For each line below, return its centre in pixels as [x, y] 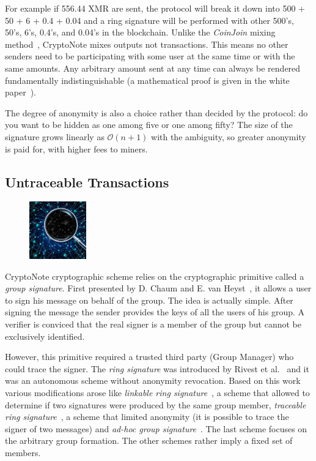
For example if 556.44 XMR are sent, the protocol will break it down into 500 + [155, 8]
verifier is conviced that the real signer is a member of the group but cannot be [153, 324]
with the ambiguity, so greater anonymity [229, 136]
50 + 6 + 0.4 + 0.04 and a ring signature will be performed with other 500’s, [149, 20]
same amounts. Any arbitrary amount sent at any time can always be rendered [153, 68]
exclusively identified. [45, 336]
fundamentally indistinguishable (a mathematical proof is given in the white [147, 80]
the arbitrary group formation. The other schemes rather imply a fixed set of [149, 440]
